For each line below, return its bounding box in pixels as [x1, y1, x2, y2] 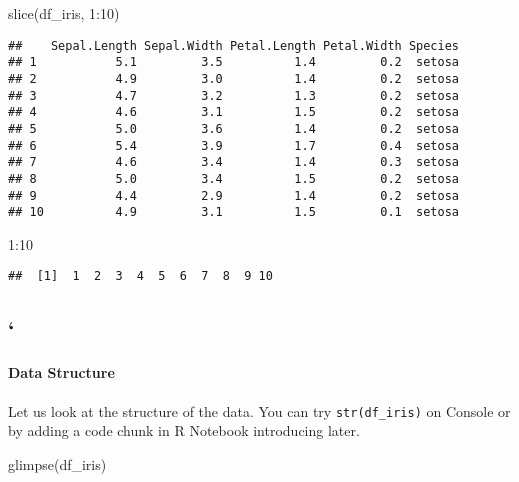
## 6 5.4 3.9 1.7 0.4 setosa [8, 138, 460, 153]
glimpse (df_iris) [8, 453, 107, 474]
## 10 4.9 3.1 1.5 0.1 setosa [8, 205, 460, 220]
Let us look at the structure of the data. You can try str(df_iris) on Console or [8, 400, 511, 421]
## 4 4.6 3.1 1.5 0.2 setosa [8, 105, 460, 120]
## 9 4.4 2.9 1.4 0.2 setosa [8, 188, 460, 203]
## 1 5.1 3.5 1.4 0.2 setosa [8, 55, 460, 70]
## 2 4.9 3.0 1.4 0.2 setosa [8, 71, 460, 86]
